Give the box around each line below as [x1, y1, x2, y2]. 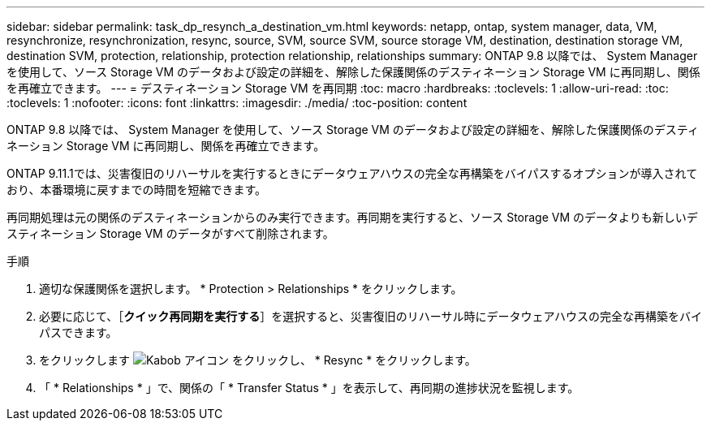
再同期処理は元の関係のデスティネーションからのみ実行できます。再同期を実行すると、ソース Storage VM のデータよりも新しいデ [6, 210, 698, 224]
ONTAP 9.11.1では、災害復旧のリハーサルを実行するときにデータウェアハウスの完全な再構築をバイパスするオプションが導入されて [6, 166, 698, 180]
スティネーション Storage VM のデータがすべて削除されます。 [6, 226, 334, 240]
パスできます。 [39, 326, 118, 339]
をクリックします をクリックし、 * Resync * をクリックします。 [39, 353, 476, 367]
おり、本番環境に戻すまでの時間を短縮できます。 [6, 183, 267, 196]
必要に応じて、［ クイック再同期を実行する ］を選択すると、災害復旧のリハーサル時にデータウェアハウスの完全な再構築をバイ [39, 309, 702, 323]
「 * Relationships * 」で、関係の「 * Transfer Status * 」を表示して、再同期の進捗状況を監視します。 [39, 381, 580, 395]
